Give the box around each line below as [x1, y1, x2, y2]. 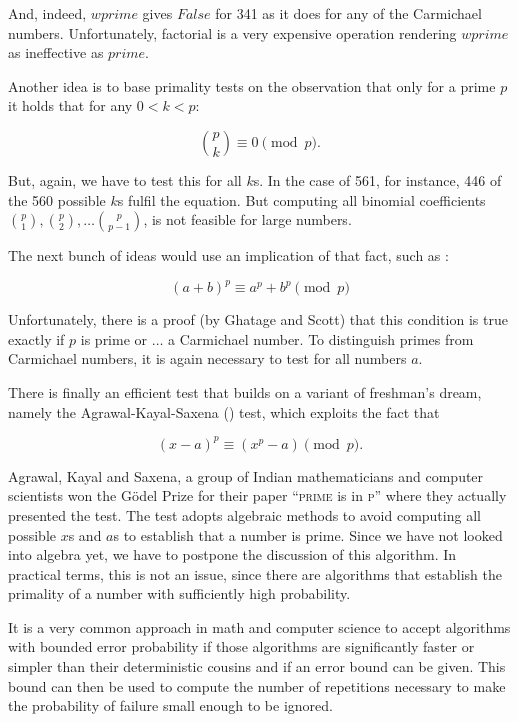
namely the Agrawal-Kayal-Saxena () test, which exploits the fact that [8, 401, 440, 422]
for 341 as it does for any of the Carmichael [215, 3, 482, 23]
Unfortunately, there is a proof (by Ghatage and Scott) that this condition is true [8, 309, 508, 330]
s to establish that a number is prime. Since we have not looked [113, 524, 503, 545]
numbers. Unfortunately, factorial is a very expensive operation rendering [8, 22, 457, 43]
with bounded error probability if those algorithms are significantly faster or [8, 636, 475, 657]
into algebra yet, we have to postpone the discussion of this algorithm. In [8, 544, 457, 565]
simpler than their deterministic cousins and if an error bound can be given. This [8, 656, 506, 677]
